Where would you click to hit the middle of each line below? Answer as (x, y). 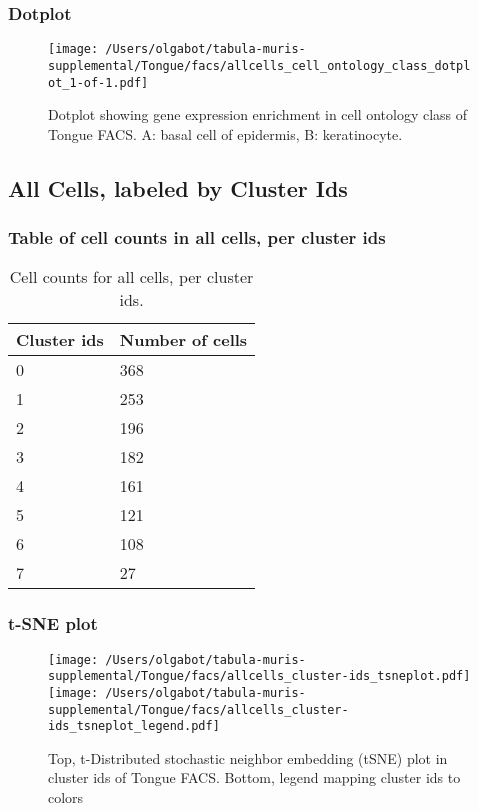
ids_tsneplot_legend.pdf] (134, 726)
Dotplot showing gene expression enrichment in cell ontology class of (258, 114)
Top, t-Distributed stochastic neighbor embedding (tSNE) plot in (248, 757)
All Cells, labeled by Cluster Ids (178, 187)
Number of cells (183, 340)
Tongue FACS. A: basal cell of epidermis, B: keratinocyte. (225, 133)
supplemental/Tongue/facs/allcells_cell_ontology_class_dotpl (259, 65)
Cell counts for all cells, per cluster (131, 277)
